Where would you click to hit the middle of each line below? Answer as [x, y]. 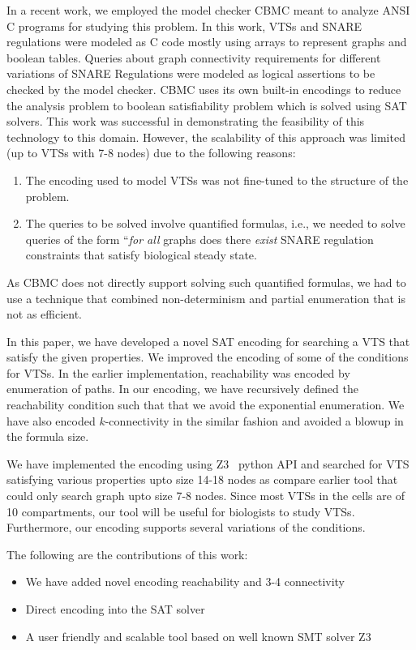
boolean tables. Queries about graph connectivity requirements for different [194, 57]
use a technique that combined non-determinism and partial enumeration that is [206, 298]
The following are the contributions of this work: [127, 554]
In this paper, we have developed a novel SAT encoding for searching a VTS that [208, 341]
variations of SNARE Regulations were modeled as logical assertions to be [191, 73]
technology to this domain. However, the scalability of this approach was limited [206, 137]
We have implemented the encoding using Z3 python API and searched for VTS [208, 463]
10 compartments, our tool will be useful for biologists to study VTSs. [181, 511]
